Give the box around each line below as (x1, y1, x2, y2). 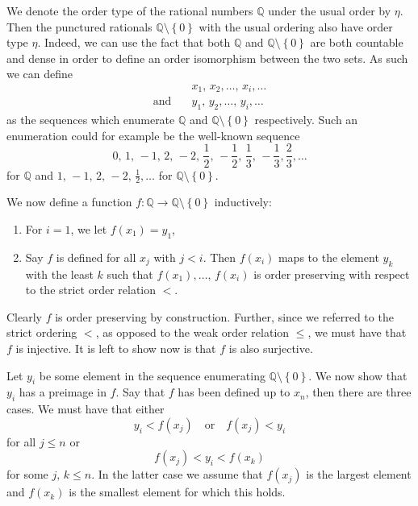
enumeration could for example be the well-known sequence (6, 126, 300, 143)
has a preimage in (19, 384, 107, 400)
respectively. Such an (254, 111, 358, 128)
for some (6, 466, 48, 483)
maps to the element (278, 248, 379, 265)
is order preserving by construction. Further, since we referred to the (55, 308, 394, 325)
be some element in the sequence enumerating (39, 367, 265, 384)
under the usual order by (268, 2, 391, 19)
